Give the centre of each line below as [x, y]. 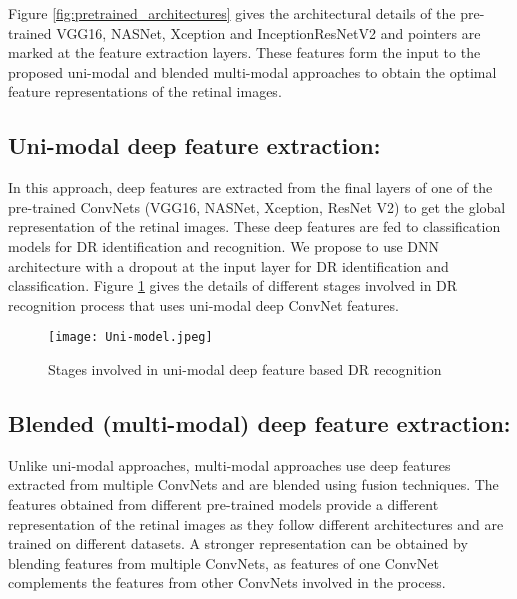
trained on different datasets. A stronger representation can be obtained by [238, 543]
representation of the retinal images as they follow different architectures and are [256, 523]
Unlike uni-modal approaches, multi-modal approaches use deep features [229, 464]
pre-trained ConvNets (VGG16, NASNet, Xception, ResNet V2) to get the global [257, 206]
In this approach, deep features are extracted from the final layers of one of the [250, 187]
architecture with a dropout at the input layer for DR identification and [228, 265]
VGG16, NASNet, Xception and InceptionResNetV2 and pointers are [268, 32]
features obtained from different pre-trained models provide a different [223, 503]
